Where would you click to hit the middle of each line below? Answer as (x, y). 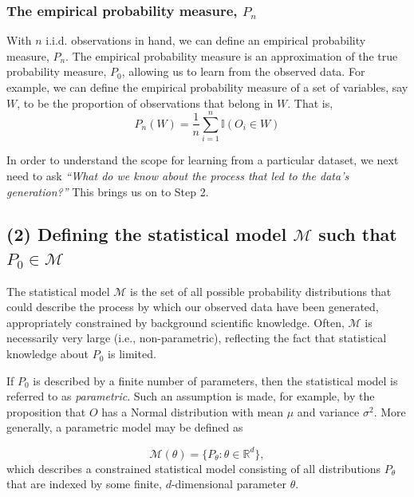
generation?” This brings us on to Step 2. (108, 191)
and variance (328, 411)
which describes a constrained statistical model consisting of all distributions (194, 468)
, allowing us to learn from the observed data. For (243, 71)
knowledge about (48, 354)
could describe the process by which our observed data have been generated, (193, 307)
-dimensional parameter (229, 484)
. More (390, 411)
